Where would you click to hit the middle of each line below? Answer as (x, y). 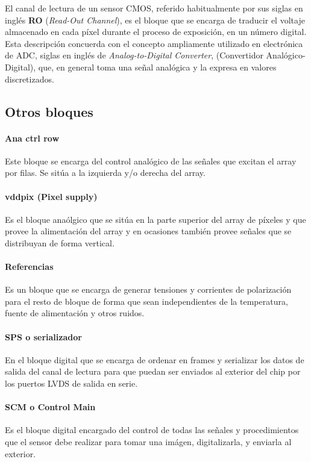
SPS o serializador (43, 336)
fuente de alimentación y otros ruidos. (75, 313)
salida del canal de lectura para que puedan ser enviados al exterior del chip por (153, 371)
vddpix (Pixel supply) (51, 196)
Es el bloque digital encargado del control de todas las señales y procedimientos (152, 430)
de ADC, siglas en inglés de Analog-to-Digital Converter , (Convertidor (134, 55)
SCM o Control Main (50, 407)
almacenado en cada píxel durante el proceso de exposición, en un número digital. (156, 32)
